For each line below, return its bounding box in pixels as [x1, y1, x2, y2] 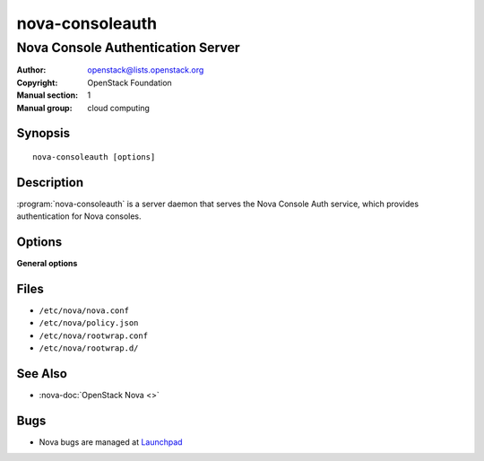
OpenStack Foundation [87, 77, 172, 88]
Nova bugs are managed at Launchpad [39, 437, 183, 448]
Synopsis [16, 126, 71, 141]
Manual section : [16, 90, 79, 100]
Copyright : [16, 77, 58, 88]
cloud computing [87, 102, 150, 113]
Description [16, 175, 84, 190]
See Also [16, 366, 67, 381]
